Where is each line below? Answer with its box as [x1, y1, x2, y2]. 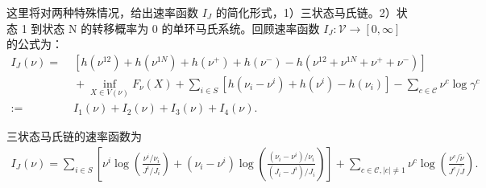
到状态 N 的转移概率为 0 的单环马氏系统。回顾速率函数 [31, 19, 320, 36]
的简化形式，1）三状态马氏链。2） [215, 4, 397, 20]
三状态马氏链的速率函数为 [6, 128, 142, 145]
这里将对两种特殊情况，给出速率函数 [6, 4, 198, 20]
